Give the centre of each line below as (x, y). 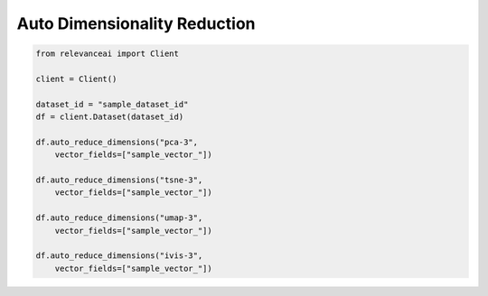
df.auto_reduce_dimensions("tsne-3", (119, 180)
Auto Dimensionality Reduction (136, 23)
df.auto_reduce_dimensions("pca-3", (117, 142)
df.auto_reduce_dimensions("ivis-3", (119, 256)
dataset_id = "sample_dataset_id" (112, 104)
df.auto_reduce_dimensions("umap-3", (119, 218)
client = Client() (76, 79)
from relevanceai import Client (108, 54)
